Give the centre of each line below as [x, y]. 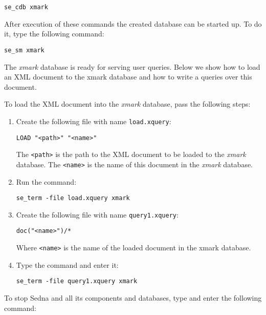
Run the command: [46, 181]
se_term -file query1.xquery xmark [77, 281]
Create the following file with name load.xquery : [94, 121]
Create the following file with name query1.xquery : [97, 214]
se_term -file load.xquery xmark [73, 198]
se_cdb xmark [26, 7]
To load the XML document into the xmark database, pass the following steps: [127, 104]
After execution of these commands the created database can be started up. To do [133, 23]
